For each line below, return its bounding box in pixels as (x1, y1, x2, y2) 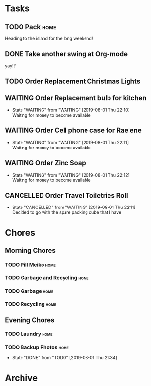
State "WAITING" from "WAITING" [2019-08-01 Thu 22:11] (12, 139, 129, 145)
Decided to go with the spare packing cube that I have (12, 209, 122, 215)
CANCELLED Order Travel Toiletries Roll (5, 191, 128, 200)
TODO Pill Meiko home (5, 261, 56, 268)
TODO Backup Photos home (5, 344, 69, 351)
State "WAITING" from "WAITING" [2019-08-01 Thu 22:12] (12, 172, 129, 178)
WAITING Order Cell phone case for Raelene (5, 126, 142, 135)
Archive (5, 372, 38, 384)
